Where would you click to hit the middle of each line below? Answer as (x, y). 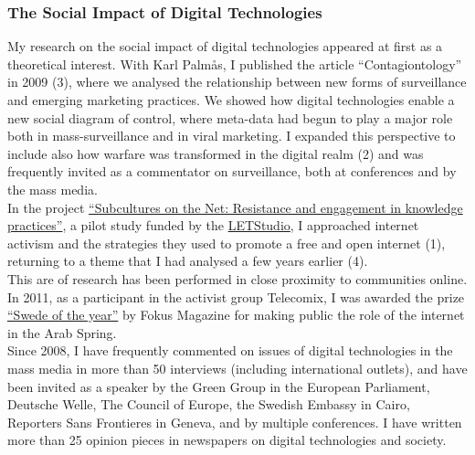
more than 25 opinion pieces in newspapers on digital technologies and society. (227, 440)
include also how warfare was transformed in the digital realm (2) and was (216, 153)
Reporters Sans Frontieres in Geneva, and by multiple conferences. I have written (235, 422)
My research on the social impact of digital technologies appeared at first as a (225, 46)
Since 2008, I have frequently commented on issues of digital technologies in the (230, 350)
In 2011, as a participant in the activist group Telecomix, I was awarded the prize (236, 296)
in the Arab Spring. (62, 332)
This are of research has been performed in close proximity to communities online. (237, 278)
